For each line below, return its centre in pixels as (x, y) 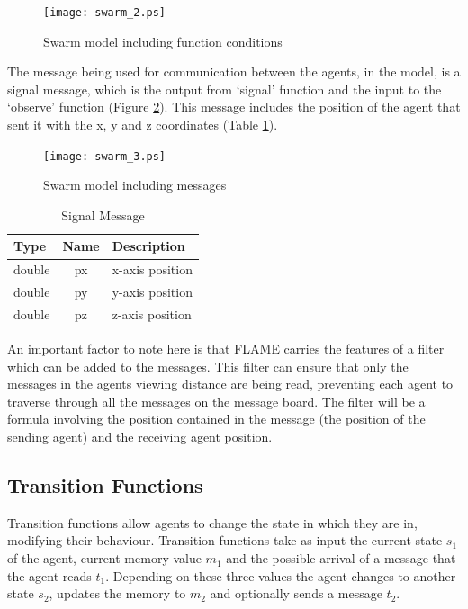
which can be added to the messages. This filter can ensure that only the (208, 366)
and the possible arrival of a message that (341, 558)
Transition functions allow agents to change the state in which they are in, (212, 522)
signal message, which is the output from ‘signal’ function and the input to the (225, 89)
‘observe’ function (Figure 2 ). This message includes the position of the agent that (234, 107)
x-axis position (152, 269)
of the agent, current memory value (104, 558)
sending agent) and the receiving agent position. (140, 437)
